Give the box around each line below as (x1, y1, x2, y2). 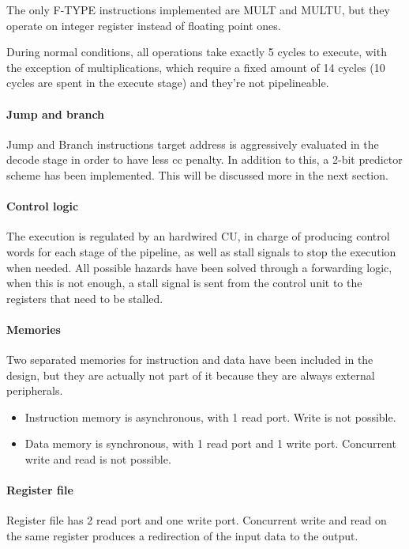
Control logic (6, 198, 79, 214)
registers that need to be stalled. (6, 290, 163, 306)
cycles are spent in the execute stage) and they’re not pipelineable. (6, 74, 329, 91)
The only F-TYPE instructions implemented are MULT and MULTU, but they (6, 2, 390, 17)
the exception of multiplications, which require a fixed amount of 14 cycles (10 (6, 59, 385, 75)
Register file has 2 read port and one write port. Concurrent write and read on (6, 512, 387, 528)
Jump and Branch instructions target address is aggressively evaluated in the (6, 135, 379, 152)
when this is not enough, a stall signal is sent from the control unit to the (6, 274, 362, 291)
